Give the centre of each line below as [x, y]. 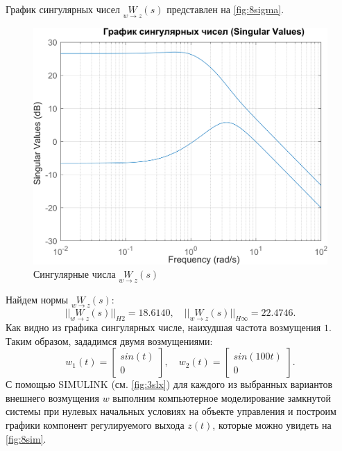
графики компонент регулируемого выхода [95, 425]
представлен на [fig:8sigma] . [225, 9]
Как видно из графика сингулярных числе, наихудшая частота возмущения [163, 327]
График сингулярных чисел [63, 9]
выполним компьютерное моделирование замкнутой [222, 397]
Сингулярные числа [75, 274]
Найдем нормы [37, 299]
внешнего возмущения [52, 397]
